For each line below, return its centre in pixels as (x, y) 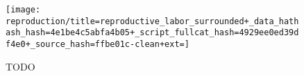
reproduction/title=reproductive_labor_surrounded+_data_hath (152, 21)
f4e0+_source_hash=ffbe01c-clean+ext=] (98, 44)
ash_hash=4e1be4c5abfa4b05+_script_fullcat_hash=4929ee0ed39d (152, 33)
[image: (23, 10)
